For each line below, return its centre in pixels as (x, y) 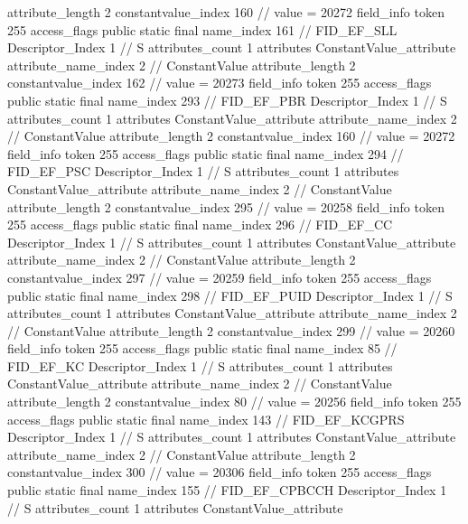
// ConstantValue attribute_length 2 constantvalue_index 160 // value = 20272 (231, 136)
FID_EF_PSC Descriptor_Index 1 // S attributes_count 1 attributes (203, 171)
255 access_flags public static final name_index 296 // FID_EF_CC (200, 225)
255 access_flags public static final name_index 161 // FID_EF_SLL (202, 29)
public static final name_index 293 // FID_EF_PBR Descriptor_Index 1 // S (227, 100)
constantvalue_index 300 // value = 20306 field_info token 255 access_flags (220, 472)
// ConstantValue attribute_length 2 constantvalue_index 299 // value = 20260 (231, 330)
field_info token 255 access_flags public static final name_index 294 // (206, 153)
